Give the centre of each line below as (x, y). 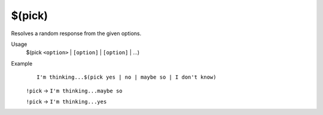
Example (22, 63)
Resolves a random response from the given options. (76, 33)
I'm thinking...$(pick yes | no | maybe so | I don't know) (127, 77)
